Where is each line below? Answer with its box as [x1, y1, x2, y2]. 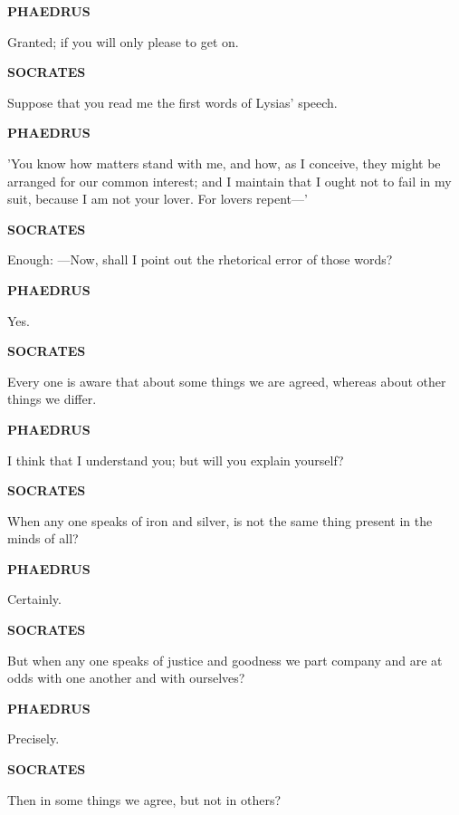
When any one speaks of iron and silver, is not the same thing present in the [7, 511, 433, 530]
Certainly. [7, 590, 62, 609]
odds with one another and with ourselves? [7, 668, 245, 687]
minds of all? [7, 529, 79, 548]
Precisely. [7, 729, 60, 748]
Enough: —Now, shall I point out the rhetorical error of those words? [7, 250, 393, 269]
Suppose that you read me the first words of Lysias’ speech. [7, 92, 338, 111]
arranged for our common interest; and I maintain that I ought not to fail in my [7, 171, 452, 190]
